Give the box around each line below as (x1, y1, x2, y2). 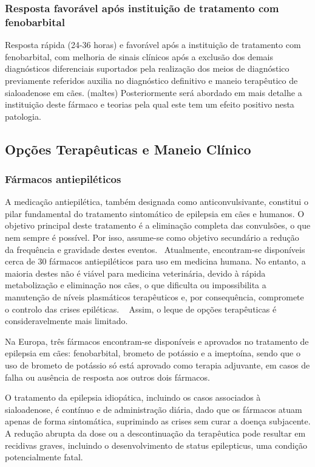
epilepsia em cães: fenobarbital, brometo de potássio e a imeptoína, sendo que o (5, 347, 300, 359)
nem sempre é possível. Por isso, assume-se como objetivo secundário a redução (5, 231, 299, 244)
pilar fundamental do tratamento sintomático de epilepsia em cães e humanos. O (5, 207, 305, 220)
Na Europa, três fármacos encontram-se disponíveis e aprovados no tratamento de (5, 334, 309, 347)
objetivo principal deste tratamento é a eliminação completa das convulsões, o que (5, 219, 311, 232)
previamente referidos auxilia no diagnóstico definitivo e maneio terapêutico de (5, 74, 298, 86)
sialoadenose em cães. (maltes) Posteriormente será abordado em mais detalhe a (5, 86, 302, 99)
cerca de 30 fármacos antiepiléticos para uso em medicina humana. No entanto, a (5, 255, 306, 268)
